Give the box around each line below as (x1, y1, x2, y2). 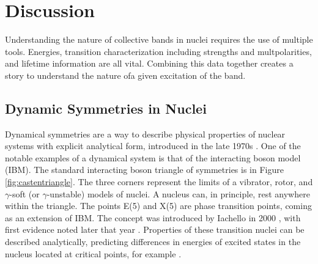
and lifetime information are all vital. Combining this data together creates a (5, 57, 294, 70)
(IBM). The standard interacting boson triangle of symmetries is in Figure (5, 163, 284, 176)
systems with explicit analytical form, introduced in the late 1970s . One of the (5, 139, 301, 152)
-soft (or (9, 187, 40, 200)
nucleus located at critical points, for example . (5, 247, 182, 260)
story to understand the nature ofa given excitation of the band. (5, 68, 246, 81)
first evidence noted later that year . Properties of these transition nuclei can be (5, 223, 305, 236)
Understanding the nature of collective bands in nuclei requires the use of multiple (5, 33, 313, 46)
